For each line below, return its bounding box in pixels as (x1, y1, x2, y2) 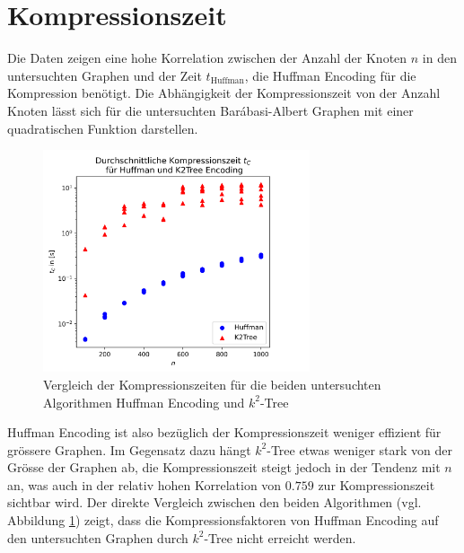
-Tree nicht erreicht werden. (204, 528, 356, 547)
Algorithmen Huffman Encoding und (43, 392, 245, 411)
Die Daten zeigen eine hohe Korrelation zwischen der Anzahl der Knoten (7, 48, 407, 67)
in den (422, 48, 457, 67)
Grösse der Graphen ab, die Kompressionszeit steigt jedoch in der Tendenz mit (7, 458, 441, 477)
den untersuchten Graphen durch (7, 528, 188, 547)
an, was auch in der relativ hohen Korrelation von (7, 475, 282, 494)
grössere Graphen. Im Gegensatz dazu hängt (7, 440, 251, 459)
